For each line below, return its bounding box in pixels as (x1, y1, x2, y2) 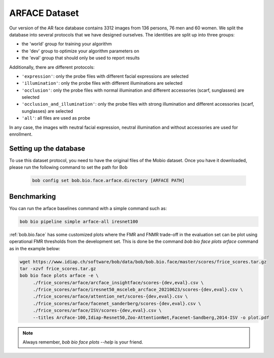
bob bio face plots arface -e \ (19, 273, 99, 279)
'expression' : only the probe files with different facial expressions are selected (21, 73, 189, 79)
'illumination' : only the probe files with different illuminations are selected (21, 80, 183, 86)
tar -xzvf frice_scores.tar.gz (19, 266, 97, 271)
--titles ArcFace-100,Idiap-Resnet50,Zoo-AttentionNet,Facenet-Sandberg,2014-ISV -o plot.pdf (32, 315, 270, 320)
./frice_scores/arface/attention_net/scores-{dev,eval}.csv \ (32, 294, 188, 299)
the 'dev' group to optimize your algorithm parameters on (21, 48, 139, 54)
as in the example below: (9, 245, 61, 251)
